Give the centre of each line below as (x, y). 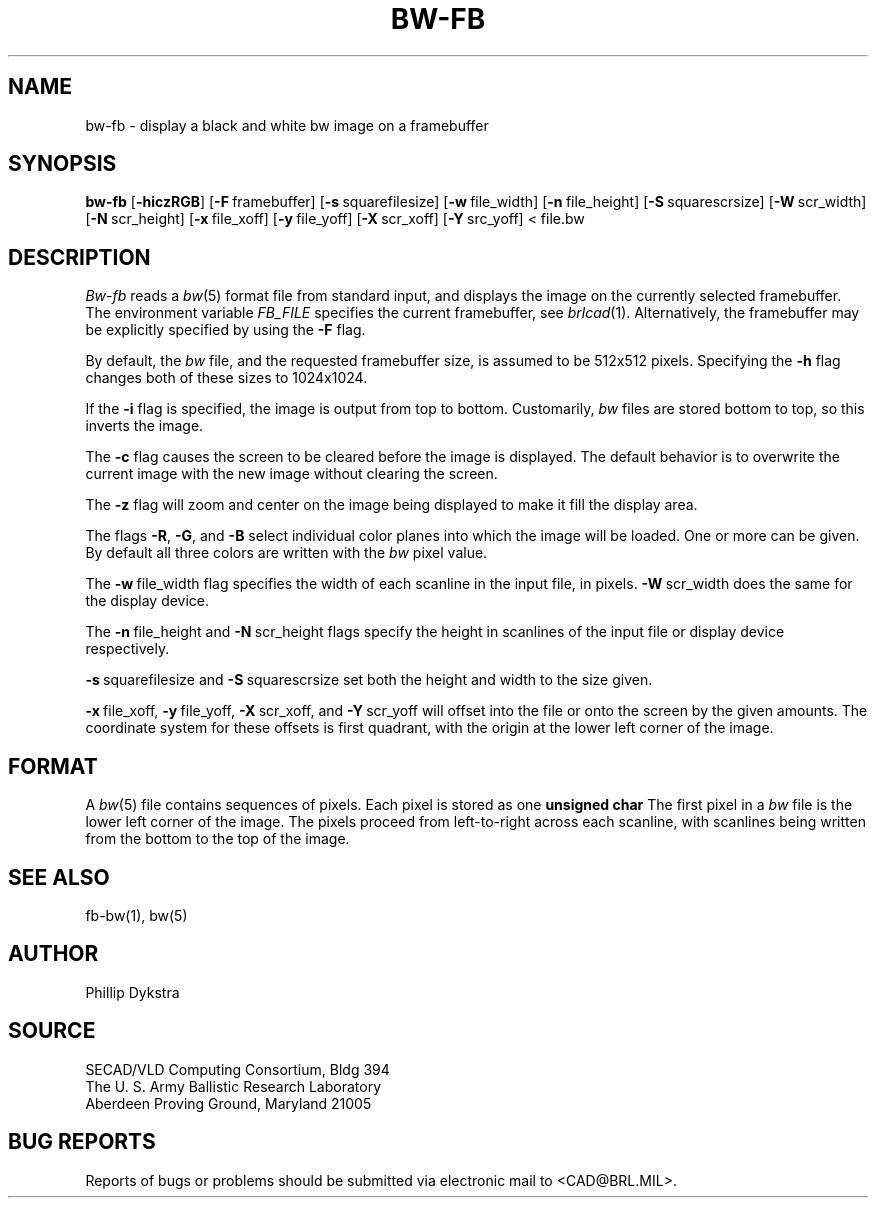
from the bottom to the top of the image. (217, 839)
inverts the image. (144, 426)
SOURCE (52, 1031)
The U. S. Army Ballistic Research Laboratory (233, 1086)
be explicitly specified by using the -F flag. (225, 330)
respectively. (127, 649)
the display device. (147, 601)
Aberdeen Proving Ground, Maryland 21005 (228, 1103)
